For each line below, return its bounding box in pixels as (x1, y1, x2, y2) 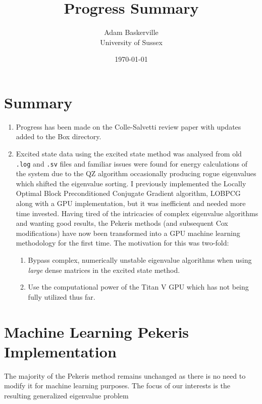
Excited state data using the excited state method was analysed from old (16, 148, 242, 159)
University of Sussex (100, 36, 163, 47)
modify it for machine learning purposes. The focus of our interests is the (4, 380, 230, 391)
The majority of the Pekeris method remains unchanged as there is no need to (4, 370, 246, 381)
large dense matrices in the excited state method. (28, 264, 180, 275)
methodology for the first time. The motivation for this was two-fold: (16, 237, 229, 248)
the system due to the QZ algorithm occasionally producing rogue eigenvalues (16, 168, 256, 179)
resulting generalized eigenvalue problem (4, 390, 129, 400)
